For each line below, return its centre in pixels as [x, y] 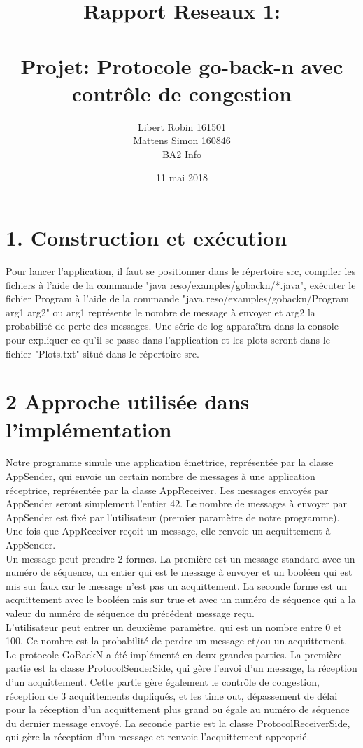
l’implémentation [89, 429]
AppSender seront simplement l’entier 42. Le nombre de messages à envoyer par [177, 503]
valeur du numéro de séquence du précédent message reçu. [130, 613]
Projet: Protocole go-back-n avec [182, 65]
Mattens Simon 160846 [182, 140]
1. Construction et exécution [147, 238]
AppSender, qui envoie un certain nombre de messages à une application [161, 476]
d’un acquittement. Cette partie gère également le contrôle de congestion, [163, 681]
